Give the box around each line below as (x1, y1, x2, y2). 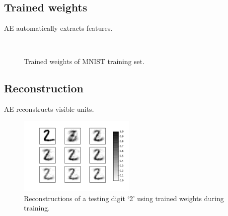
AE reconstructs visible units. (4, 104, 94, 114)
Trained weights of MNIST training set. (24, 56, 145, 67)
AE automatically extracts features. (4, 23, 113, 33)
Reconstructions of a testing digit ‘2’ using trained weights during (24, 193, 224, 203)
